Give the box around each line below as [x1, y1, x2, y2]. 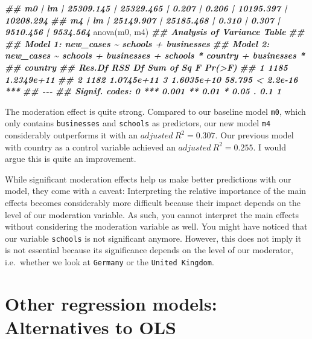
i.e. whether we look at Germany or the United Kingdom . [5, 256, 214, 268]
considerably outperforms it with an [5, 129, 138, 141]
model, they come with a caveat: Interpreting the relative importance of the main [5, 184, 307, 197]
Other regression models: [5, 291, 217, 315]
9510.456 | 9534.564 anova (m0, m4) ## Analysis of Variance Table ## [5, 25, 305, 38]
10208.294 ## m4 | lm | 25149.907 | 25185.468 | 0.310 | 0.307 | [5, 13, 281, 26]
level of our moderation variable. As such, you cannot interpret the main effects [5, 208, 299, 221]
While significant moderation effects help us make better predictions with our [5, 172, 291, 185]
